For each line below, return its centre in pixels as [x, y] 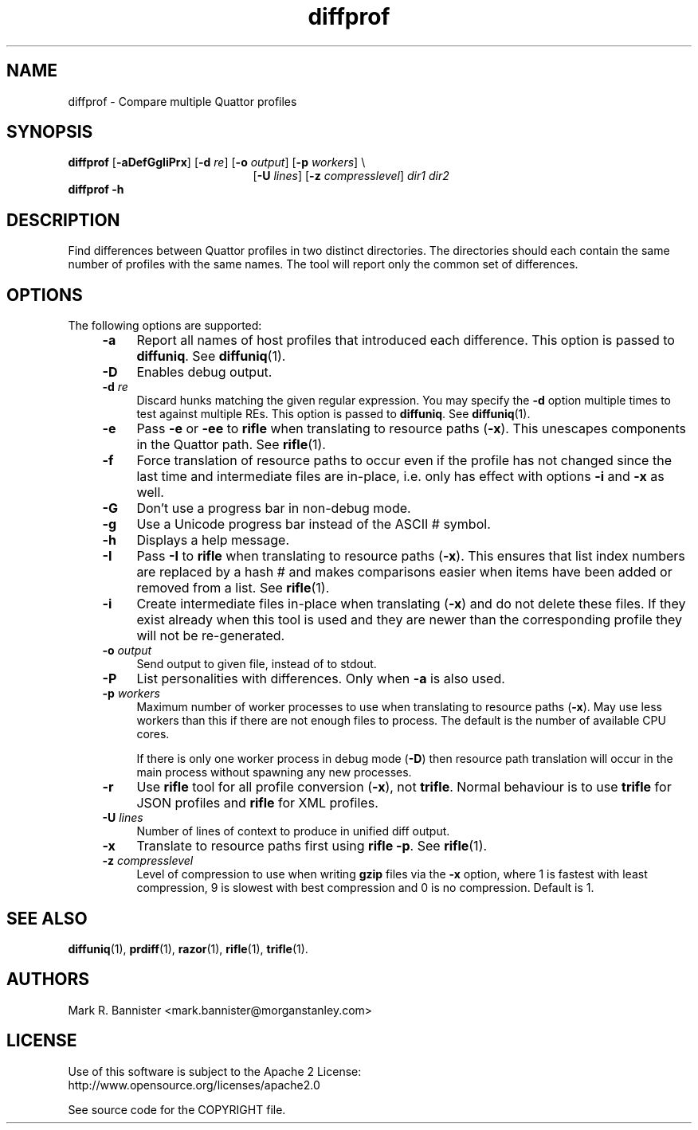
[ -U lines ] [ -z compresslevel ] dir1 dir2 [351, 176]
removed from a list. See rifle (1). [233, 588]
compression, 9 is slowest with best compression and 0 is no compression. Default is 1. [365, 888]
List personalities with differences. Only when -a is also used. [321, 679]
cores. [153, 734]
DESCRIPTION [63, 220]
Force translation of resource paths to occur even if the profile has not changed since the [404, 461]
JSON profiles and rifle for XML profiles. [257, 803]
